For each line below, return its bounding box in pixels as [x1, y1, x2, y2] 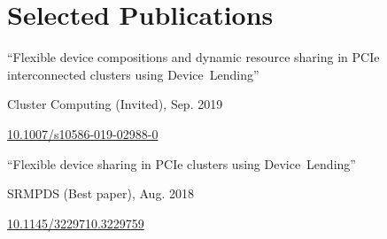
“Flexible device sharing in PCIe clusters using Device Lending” [7, 154, 356, 173]
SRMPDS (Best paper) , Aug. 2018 [7, 184, 194, 203]
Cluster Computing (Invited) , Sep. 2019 [7, 95, 223, 113]
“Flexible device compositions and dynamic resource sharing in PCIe [7, 48, 380, 66]
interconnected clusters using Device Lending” [7, 65, 259, 83]
